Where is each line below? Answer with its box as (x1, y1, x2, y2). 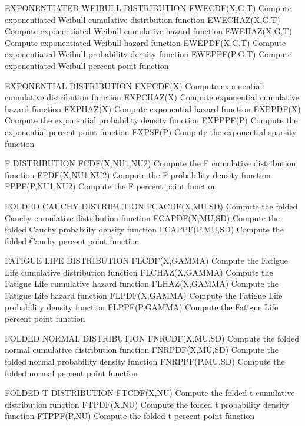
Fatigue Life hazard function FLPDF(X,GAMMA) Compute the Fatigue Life (5, 289, 283, 302)
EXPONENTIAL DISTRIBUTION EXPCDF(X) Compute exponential (5, 79, 263, 91)
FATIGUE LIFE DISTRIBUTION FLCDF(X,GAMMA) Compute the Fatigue (5, 254, 289, 267)
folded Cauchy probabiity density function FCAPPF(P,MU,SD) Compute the (5, 223, 284, 235)
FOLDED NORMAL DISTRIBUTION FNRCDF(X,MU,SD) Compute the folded (5, 332, 299, 344)
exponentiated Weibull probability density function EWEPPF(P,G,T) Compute (5, 48, 292, 60)
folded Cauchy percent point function (5, 234, 140, 247)
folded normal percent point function (5, 366, 138, 379)
